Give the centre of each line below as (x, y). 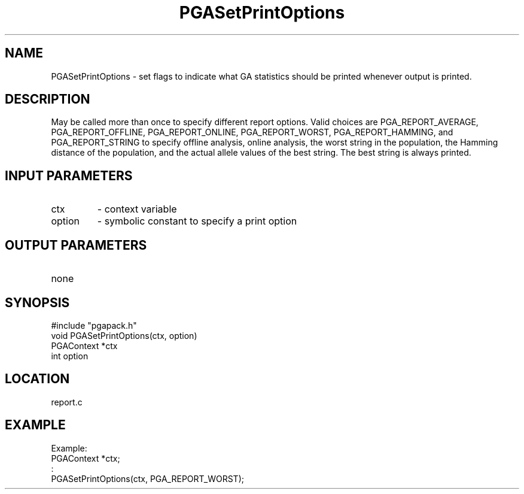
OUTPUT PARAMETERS (76, 245)
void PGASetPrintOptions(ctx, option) (124, 335)
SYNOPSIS (37, 302)
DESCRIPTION (48, 99)
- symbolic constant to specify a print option (197, 221)
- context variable (137, 209)
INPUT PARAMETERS (69, 175)
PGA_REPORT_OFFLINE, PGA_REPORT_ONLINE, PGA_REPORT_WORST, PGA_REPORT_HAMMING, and (252, 132)
